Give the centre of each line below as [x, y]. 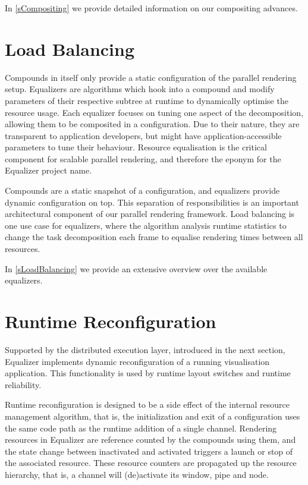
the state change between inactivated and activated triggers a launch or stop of [149, 451]
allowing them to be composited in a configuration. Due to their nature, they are [152, 124]
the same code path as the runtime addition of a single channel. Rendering [141, 428]
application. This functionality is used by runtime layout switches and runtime [148, 373]
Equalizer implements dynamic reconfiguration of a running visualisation [137, 361]
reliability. [23, 384]
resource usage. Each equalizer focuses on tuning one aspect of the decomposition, [154, 112]
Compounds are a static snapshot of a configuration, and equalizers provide [142, 190]
